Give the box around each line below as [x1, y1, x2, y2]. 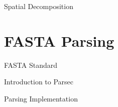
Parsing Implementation [4, 93, 78, 103]
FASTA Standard [4, 59, 58, 70]
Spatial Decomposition [4, 1, 73, 11]
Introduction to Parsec [4, 76, 74, 87]
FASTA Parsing [4, 30, 114, 51]
